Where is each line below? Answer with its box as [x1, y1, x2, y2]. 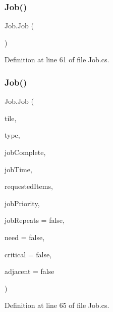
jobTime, [5, 164, 32, 174]
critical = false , [5, 249, 52, 259]
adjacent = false [5, 266, 54, 277]
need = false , [5, 231, 45, 242]
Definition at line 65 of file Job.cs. [5, 300, 109, 310]
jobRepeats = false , [5, 215, 65, 225]
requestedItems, [5, 181, 53, 191]
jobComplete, [5, 147, 46, 157]
